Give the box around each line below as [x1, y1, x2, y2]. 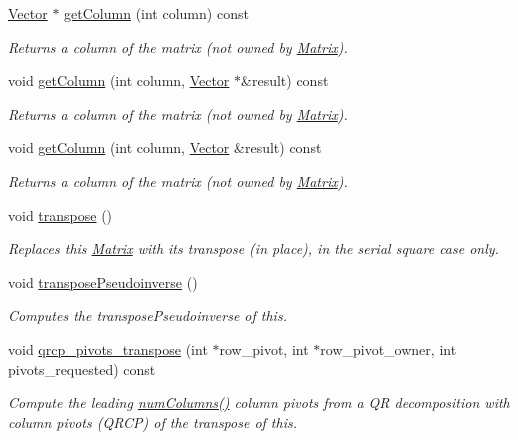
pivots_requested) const [8, 358, 156, 379]
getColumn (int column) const [64, 3, 249, 23]
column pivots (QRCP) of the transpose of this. [8, 411, 297, 432]
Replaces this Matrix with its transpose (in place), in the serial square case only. [8, 238, 499, 259]
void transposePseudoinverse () [8, 271, 198, 292]
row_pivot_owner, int [320, 338, 457, 359]
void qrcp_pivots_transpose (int [8, 338, 208, 359]
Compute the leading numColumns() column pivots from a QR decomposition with [8, 392, 510, 413]
